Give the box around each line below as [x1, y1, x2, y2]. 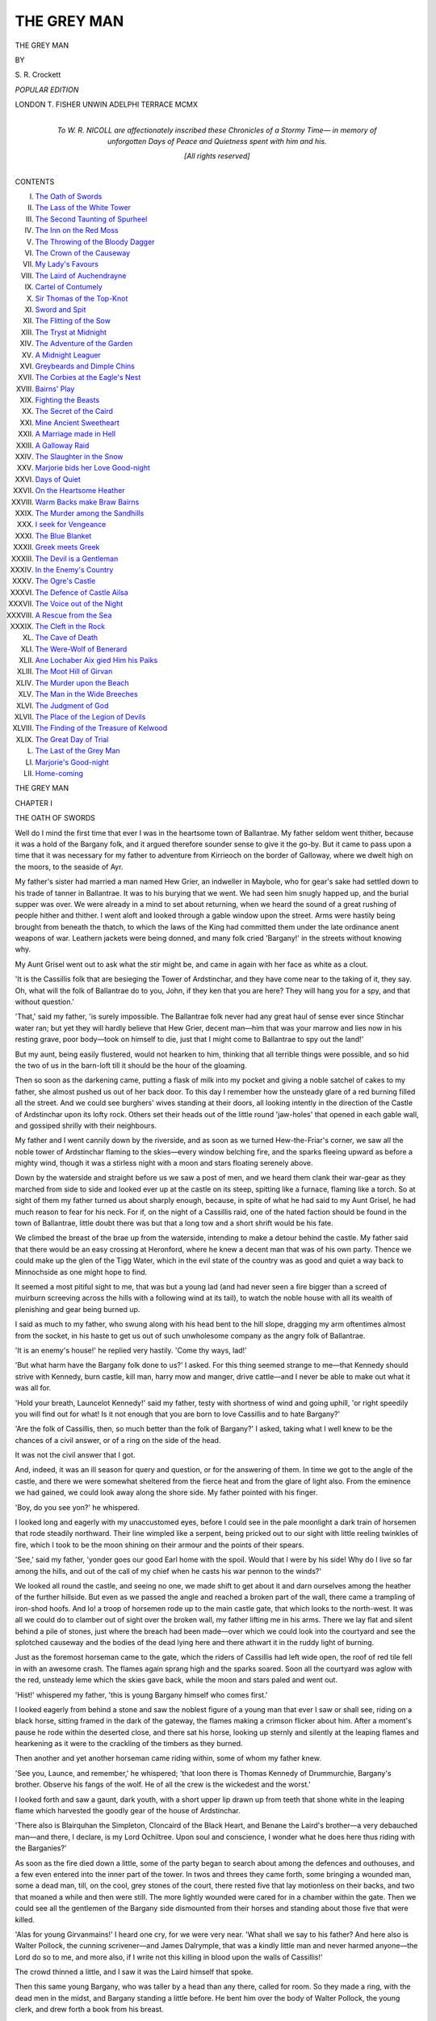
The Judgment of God [35, 700, 109, 711]
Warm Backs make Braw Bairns [35, 497, 140, 507]
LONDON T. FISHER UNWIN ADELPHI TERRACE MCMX [15, 99, 198, 109]
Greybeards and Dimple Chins [35, 361, 135, 371]
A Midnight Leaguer [35, 350, 101, 360]
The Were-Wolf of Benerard [35, 643, 128, 654]
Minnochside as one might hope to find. [15, 1267, 148, 1276]
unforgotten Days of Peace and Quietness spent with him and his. [107, 136, 327, 146]
